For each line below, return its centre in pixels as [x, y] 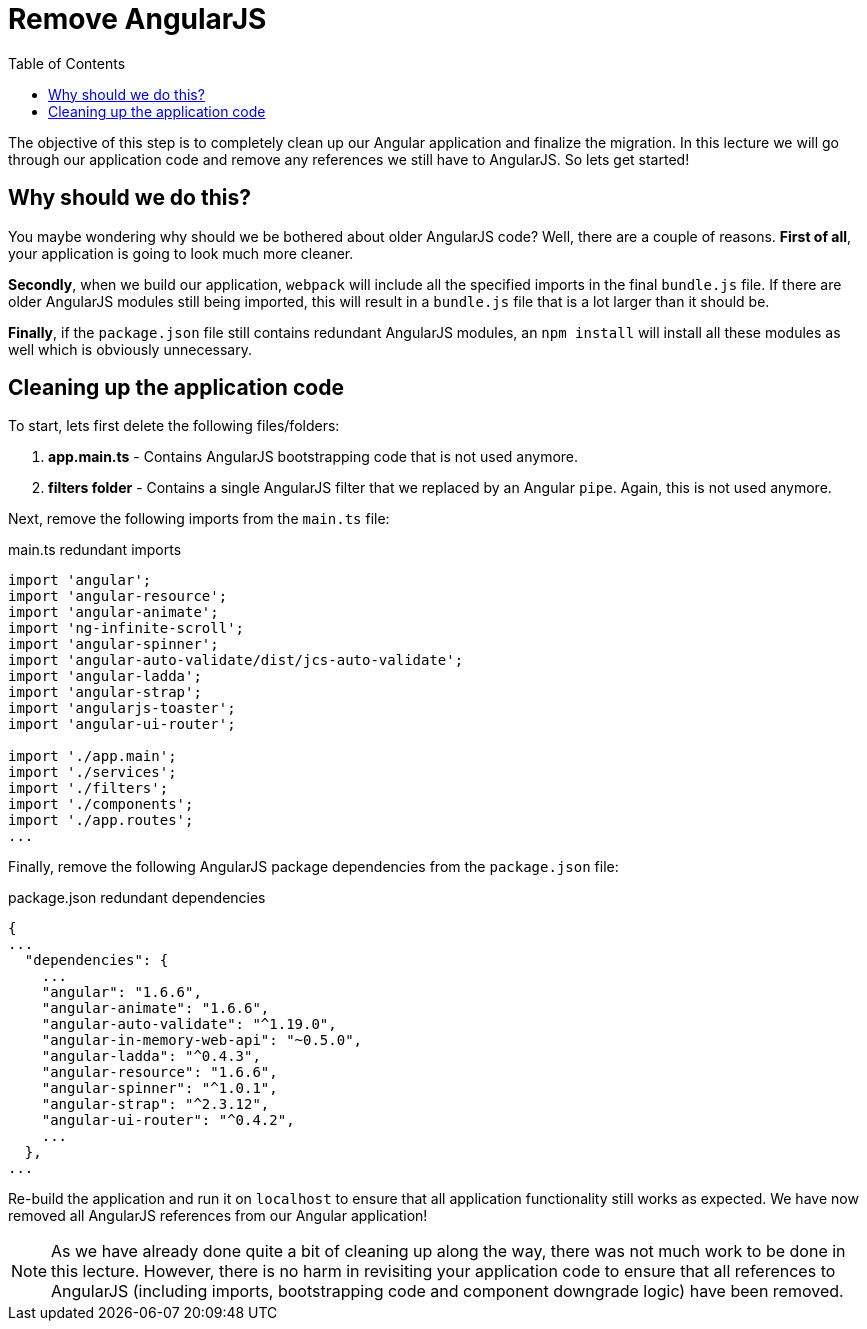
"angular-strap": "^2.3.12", [155, 1104]
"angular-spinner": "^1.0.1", [159, 1088]
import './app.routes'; [101, 820]
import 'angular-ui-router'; [122, 724]
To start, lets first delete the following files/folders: [174, 426]
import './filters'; [88, 788]
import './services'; [92, 772]
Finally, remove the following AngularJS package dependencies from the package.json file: [313, 867]
